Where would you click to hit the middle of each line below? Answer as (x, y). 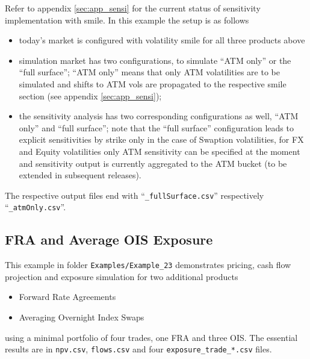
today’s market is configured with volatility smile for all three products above (162, 40)
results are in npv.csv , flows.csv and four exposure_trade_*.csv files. (138, 349)
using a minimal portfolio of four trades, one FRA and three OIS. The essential (151, 337)
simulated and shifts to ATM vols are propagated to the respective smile (153, 83)
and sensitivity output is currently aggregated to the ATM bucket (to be (153, 163)
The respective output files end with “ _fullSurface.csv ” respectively (135, 195)
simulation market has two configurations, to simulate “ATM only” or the (155, 60)
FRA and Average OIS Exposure (109, 239)
